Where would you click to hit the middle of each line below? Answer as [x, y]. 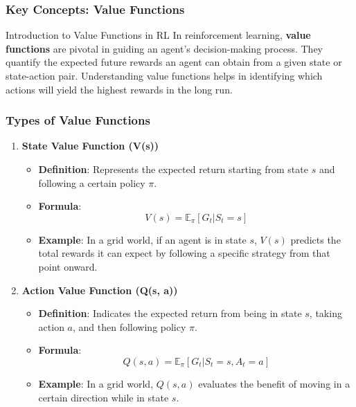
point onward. [68, 266]
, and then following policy [130, 326]
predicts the [315, 239]
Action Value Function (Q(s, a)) [100, 290]
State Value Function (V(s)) [90, 146]
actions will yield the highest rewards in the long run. [119, 89]
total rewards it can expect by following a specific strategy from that [184, 253]
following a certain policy [92, 182]
